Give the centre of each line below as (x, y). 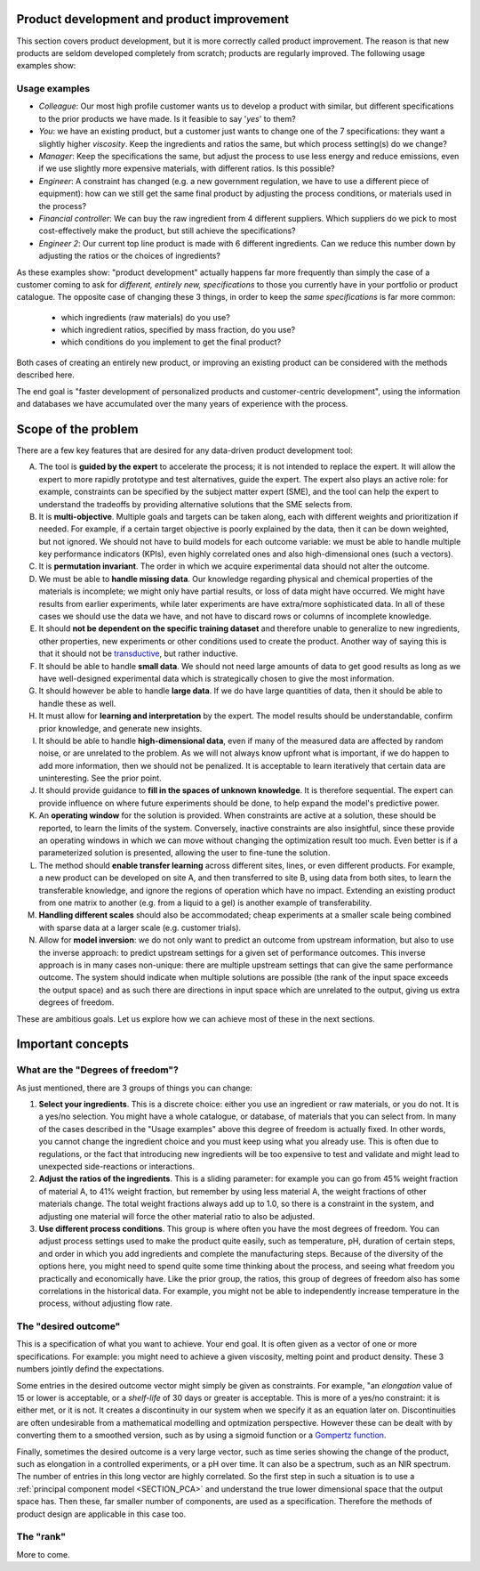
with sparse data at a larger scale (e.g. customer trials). (140, 927)
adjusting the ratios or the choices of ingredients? (130, 256)
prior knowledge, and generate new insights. (120, 728)
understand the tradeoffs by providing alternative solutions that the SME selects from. (196, 504)
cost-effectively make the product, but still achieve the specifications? (167, 231)
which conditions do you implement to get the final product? (171, 342)
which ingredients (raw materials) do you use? (145, 317)
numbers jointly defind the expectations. (90, 1369)
